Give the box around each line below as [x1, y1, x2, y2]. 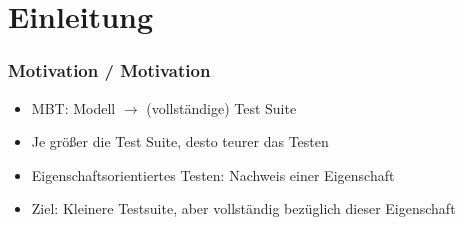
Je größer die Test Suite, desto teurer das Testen [31, 131, 329, 152]
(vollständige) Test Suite [146, 97, 297, 118]
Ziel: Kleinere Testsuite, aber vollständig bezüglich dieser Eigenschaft [31, 198, 456, 219]
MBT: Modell [31, 97, 116, 118]
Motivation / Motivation [8, 58, 211, 83]
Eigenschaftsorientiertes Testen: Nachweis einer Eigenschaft [31, 164, 395, 185]
